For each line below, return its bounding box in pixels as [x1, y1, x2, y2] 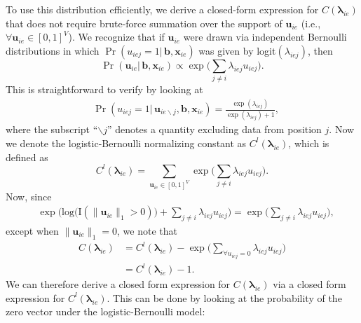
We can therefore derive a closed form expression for [6, 277, 231, 291]
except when [6, 223, 59, 238]
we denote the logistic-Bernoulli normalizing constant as [6, 135, 247, 150]
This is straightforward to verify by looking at [6, 82, 203, 97]
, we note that [117, 223, 177, 238]
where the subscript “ [6, 122, 98, 137]
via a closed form [273, 277, 346, 291]
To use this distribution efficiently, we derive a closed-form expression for [6, 2, 319, 16]
